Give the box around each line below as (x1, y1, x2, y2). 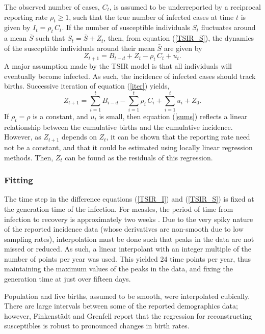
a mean (4, 33, 27, 43)
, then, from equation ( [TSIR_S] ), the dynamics (103, 33, 254, 43)
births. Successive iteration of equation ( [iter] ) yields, (4, 80, 170, 91)
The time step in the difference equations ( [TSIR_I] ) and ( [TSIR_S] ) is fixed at (4, 193, 254, 204)
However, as (4, 131, 41, 142)
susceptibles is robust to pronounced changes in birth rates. (4, 320, 190, 331)
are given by (164, 42, 202, 53)
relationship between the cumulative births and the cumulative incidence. (4, 121, 233, 132)
